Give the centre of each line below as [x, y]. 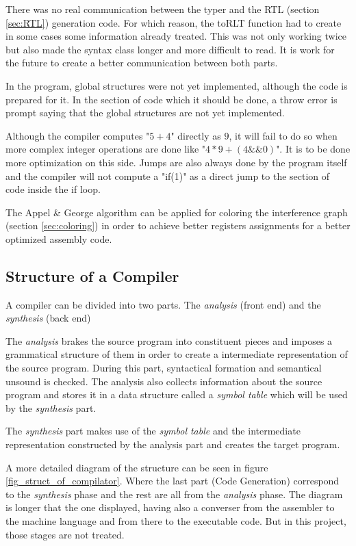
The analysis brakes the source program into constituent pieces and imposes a [169, 340]
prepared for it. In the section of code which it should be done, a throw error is [171, 99]
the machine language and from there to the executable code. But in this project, [176, 521]
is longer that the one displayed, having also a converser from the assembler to [170, 507]
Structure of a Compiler [92, 275]
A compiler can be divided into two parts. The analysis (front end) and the [163, 304]
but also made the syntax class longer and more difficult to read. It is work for [170, 49]
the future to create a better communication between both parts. [142, 63]
